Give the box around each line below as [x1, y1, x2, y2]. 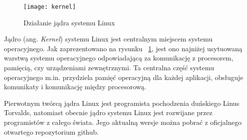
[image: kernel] [23, 3, 76, 10]
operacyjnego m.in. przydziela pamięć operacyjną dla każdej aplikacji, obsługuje [4, 72, 244, 82]
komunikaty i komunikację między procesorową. [4, 81, 146, 92]
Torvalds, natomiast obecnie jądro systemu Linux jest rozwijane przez [4, 107, 212, 118]
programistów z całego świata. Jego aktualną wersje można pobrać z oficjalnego [4, 117, 242, 127]
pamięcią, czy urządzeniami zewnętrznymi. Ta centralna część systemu [4, 62, 214, 73]
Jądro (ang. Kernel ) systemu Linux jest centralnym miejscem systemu [4, 34, 213, 44]
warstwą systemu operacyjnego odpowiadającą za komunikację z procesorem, [4, 53, 233, 63]
